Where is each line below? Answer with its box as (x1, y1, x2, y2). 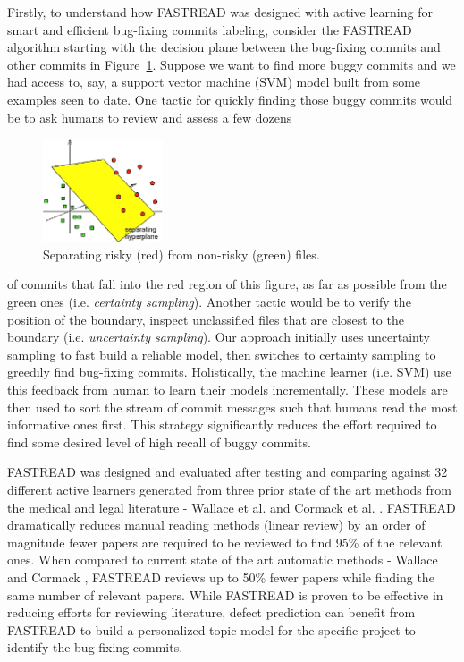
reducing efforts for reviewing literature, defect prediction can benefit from (7, 603, 416, 622)
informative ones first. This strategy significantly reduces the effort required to (7, 415, 437, 434)
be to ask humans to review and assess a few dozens (7, 107, 292, 126)
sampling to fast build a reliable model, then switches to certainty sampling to (7, 344, 436, 363)
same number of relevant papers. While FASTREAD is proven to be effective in (7, 585, 443, 604)
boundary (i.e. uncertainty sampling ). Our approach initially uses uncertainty (7, 327, 430, 346)
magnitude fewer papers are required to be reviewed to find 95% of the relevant (7, 532, 443, 551)
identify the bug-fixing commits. (7, 638, 183, 657)
